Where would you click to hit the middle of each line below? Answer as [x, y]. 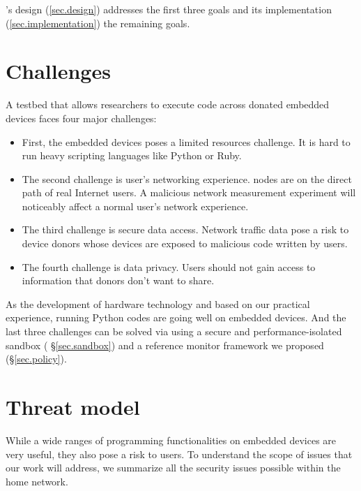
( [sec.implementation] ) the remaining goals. [98, 23]
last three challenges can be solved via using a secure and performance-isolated [174, 331]
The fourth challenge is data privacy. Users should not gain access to [169, 266]
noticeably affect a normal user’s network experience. [135, 206]
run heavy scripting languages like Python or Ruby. [132, 155]
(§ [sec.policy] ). [36, 359]
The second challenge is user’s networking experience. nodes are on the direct [187, 178]
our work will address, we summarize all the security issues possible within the [173, 468]
